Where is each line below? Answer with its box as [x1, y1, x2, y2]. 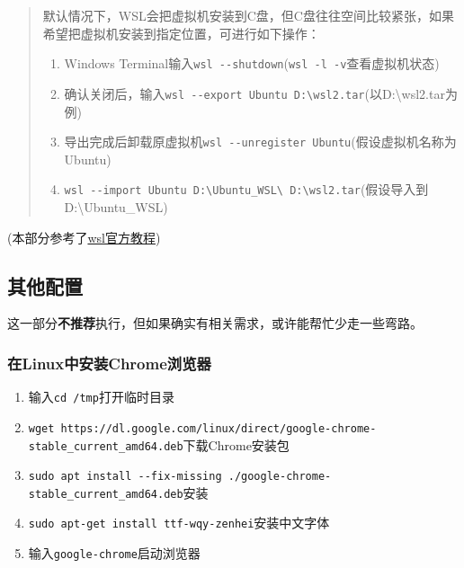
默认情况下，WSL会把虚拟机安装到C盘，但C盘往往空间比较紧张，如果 [42, 6, 454, 24]
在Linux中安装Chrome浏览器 [7, 351, 211, 374]
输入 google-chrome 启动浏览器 [28, 544, 201, 563]
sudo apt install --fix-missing [28, 470, 222, 484]
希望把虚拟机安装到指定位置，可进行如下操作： [42, 23, 320, 42]
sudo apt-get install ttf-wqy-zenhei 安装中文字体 [28, 513, 330, 532]
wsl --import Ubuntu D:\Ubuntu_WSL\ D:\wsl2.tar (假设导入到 [64, 180, 429, 199]
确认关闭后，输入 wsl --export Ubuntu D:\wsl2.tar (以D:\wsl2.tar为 [64, 84, 458, 102]
